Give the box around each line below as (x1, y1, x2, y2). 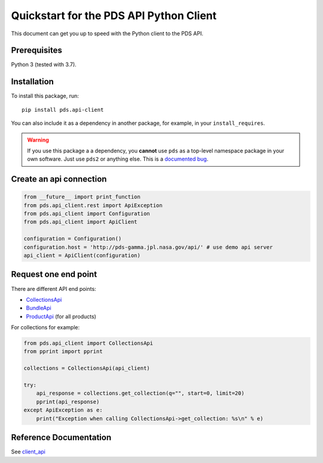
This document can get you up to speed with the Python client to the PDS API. (11, 30, 203, 37)
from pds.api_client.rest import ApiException (23, 202, 163, 208)
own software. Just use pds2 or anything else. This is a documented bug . (27, 155, 209, 162)
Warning (27, 136, 49, 143)
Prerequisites (11, 45, 62, 56)
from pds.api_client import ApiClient (23, 219, 138, 225)
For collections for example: (11, 324, 80, 331)
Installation (11, 76, 54, 87)
